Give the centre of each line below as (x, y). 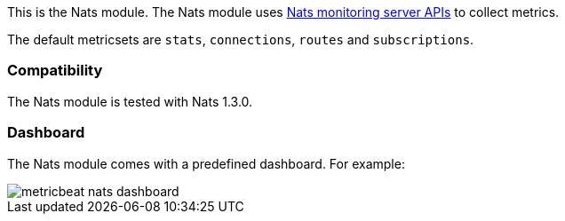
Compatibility (55, 71)
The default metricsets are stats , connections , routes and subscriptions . (241, 39)
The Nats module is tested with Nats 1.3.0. (130, 101)
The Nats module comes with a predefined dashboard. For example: (206, 163)
